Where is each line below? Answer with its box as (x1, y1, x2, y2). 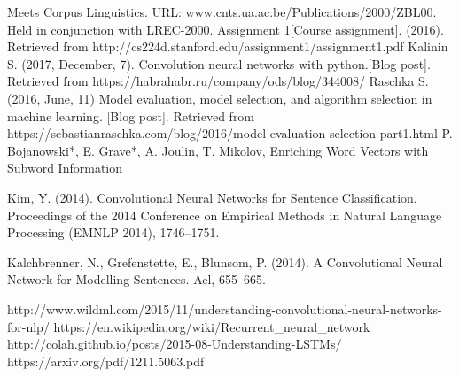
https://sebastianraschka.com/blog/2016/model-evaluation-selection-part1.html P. (7, 124, 453, 142)
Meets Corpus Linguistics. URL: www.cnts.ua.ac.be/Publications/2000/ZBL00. (7, 3, 437, 20)
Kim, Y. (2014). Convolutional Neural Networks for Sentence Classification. (7, 188, 417, 206)
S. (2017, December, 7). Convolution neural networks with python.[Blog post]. (7, 54, 431, 73)
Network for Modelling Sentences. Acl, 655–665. (7, 270, 266, 289)
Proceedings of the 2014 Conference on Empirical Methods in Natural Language (7, 205, 442, 224)
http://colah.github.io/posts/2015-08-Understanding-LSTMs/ (7, 335, 342, 353)
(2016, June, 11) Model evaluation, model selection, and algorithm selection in (7, 88, 432, 107)
